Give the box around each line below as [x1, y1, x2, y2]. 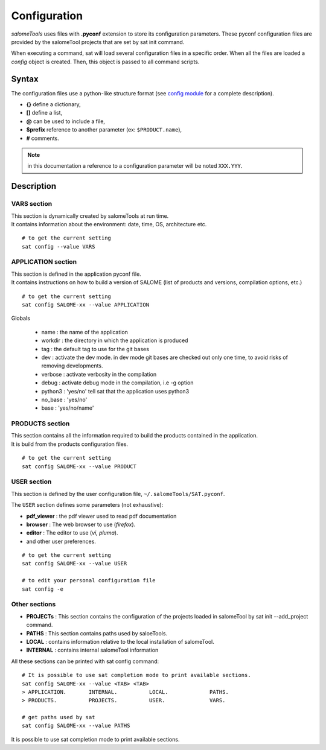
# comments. [26, 135, 60, 142]
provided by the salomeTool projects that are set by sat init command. [11, 38, 185, 45]
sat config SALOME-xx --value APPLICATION [22, 302, 150, 308]
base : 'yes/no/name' [41, 404, 94, 412]
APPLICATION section [11, 258, 77, 266]
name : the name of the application [41, 328, 128, 335]
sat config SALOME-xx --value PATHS [22, 722, 130, 729]
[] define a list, [26, 109, 63, 116]
